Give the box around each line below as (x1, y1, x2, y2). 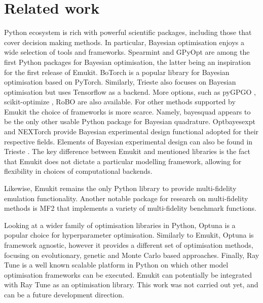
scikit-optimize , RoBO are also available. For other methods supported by (4, 96, 236, 107)
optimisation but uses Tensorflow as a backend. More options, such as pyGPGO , (4, 86, 256, 97)
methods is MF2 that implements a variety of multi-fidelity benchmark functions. (4, 203, 256, 213)
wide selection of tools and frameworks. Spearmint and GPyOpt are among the (4, 47, 250, 57)
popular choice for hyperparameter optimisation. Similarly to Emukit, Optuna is (4, 230, 254, 240)
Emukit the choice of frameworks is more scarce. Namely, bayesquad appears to (4, 106, 251, 117)
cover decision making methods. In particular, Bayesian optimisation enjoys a (4, 36, 244, 47)
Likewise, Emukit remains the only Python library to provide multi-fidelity (4, 183, 237, 194)
